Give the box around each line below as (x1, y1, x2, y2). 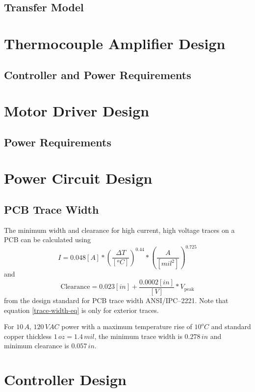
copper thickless (4, 331, 52, 341)
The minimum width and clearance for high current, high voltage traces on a (4, 224, 235, 235)
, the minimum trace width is (94, 331, 182, 341)
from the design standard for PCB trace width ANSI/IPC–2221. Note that (4, 295, 229, 305)
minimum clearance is (4, 340, 69, 351)
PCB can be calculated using (4, 234, 91, 245)
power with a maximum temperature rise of (61, 321, 192, 332)
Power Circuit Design (4, 168, 153, 188)
